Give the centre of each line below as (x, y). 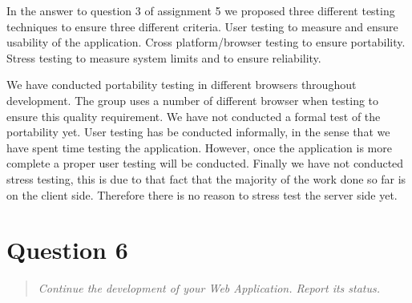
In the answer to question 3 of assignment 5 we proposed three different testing (201, 10)
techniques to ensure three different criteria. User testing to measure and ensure (202, 26)
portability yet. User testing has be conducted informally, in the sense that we (198, 132)
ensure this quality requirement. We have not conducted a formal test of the (194, 116)
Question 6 (67, 250)
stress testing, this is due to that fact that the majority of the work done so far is (206, 178)
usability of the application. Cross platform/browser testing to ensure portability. (206, 42)
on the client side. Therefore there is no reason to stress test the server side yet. (202, 194)
